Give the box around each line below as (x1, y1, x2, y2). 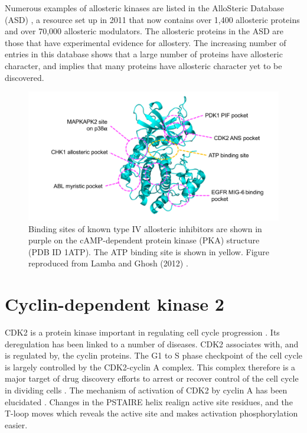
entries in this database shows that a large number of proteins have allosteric (5, 48, 283, 60)
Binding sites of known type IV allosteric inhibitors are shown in (28, 222, 262, 235)
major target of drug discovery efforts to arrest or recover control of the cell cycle (5, 372, 299, 385)
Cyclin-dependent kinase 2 (5, 292, 224, 316)
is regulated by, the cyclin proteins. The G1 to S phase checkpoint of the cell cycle (5, 349, 302, 362)
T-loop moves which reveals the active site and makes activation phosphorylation (5, 407, 298, 419)
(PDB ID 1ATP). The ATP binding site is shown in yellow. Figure (28, 245, 270, 258)
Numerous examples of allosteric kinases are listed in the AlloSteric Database (5, 2, 284, 14)
